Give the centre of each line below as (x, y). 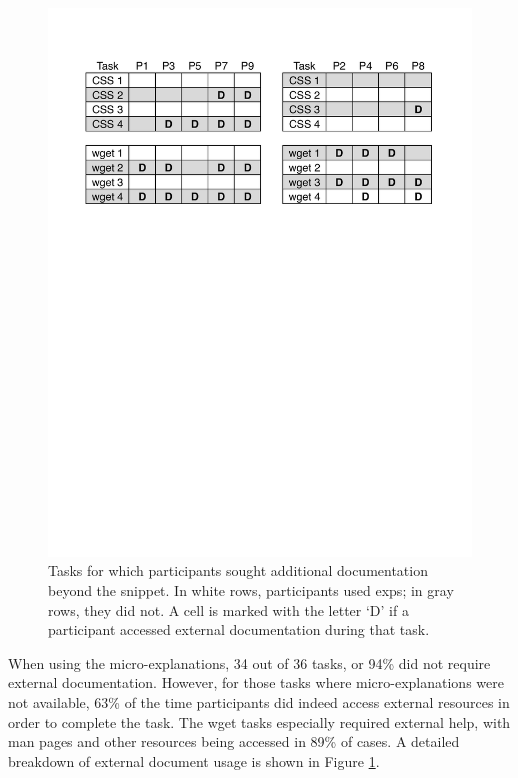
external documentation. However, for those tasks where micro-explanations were (256, 682)
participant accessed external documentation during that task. (239, 629)
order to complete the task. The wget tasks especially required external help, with (259, 721)
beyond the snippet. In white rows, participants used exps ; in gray (251, 590)
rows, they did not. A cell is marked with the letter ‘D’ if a (228, 609)
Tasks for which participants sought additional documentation (238, 570)
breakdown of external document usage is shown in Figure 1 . (194, 760)
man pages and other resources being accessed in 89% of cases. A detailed (234, 741)
